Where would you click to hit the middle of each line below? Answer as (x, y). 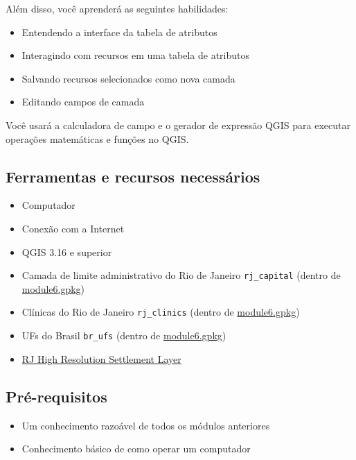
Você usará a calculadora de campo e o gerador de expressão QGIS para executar (178, 125)
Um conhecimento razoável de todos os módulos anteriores (146, 425)
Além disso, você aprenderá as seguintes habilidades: (117, 8)
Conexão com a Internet (73, 228)
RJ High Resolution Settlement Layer (101, 358)
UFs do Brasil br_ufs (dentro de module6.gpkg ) (124, 335)
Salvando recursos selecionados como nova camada (128, 78)
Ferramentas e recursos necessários (133, 176)
